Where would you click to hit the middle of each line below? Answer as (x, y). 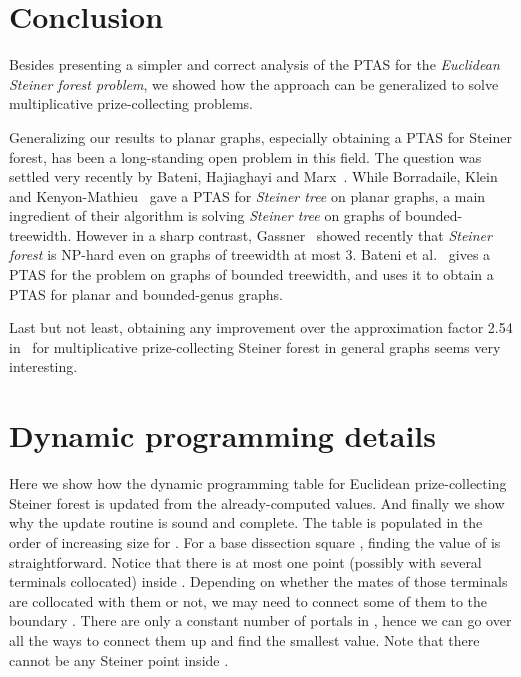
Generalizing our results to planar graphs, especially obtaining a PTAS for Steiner (260, 136)
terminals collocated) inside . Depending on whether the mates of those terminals (258, 581)
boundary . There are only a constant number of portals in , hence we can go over (260, 620)
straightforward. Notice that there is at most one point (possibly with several (245, 561)
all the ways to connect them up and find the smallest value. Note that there (244, 639)
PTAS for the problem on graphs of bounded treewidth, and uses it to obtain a (251, 274)
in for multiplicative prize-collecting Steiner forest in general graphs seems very (255, 346)
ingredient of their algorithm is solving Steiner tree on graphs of (205, 215)
